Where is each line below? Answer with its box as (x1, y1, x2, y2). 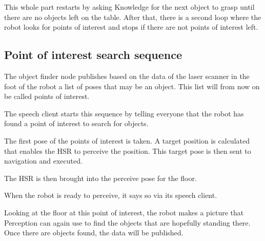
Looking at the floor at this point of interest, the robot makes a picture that (4, 207, 244, 217)
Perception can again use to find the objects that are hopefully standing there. (4, 217, 251, 228)
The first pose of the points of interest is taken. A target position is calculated (4, 135, 250, 146)
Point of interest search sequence (4, 47, 182, 63)
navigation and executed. (4, 155, 83, 166)
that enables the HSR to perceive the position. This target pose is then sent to (4, 145, 251, 156)
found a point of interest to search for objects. (4, 118, 149, 129)
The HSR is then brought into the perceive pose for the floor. (4, 172, 197, 183)
